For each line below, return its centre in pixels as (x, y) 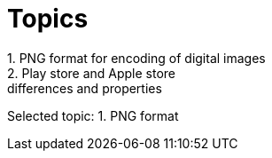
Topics (48, 19)
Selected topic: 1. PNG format (93, 115)
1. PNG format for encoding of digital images (136, 58)
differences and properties (85, 88)
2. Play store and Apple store (92, 73)
